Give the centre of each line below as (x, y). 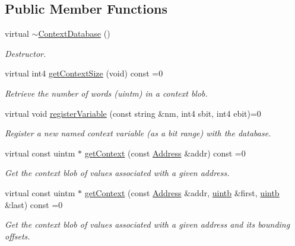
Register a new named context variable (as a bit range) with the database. (138, 133)
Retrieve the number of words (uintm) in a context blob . (106, 93)
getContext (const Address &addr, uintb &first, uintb (182, 192)
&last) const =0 (34, 204)
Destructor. (26, 53)
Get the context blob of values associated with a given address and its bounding (147, 224)
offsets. (18, 236)
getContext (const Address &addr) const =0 (165, 153)
